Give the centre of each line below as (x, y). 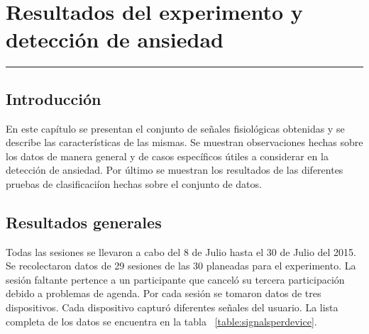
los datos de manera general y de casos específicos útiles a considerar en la (167, 156)
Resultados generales (84, 222)
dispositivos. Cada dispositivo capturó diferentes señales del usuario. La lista (172, 307)
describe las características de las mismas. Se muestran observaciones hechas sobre (184, 142)
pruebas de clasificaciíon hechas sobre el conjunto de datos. (134, 183)
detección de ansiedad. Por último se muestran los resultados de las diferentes (175, 170)
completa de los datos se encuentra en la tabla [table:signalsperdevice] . (161, 321)
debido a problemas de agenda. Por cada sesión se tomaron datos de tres (164, 293)
